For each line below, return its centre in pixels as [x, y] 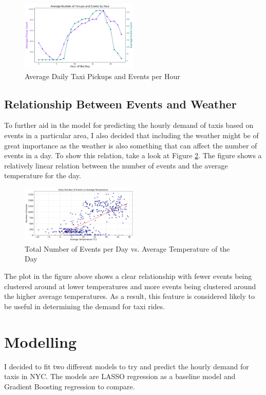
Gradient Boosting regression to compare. [70, 386]
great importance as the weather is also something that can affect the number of [131, 145]
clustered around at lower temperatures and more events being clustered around [130, 286]
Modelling [41, 341]
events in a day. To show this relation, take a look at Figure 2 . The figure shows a [133, 155]
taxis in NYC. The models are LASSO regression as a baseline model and [120, 376]
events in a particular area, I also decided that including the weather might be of [131, 135]
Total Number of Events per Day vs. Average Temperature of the [127, 248]
